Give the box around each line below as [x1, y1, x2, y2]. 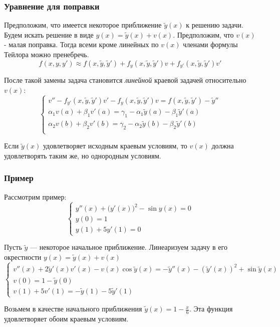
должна [211, 140, 234, 151]
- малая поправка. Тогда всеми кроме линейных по [4, 39, 159, 50]
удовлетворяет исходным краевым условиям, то [43, 140, 187, 151]
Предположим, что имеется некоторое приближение [4, 20, 162, 30]
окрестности [4, 252, 42, 262]
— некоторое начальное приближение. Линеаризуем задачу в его [30, 242, 227, 252]
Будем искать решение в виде [4, 29, 94, 40]
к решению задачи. [186, 20, 243, 30]
